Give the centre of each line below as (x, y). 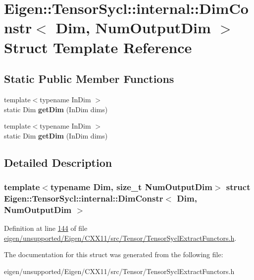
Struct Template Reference (98, 47)
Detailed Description (58, 162)
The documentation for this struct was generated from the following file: (114, 254)
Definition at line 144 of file (46, 228)
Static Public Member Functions (89, 79)
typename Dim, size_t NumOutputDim (131, 187)
